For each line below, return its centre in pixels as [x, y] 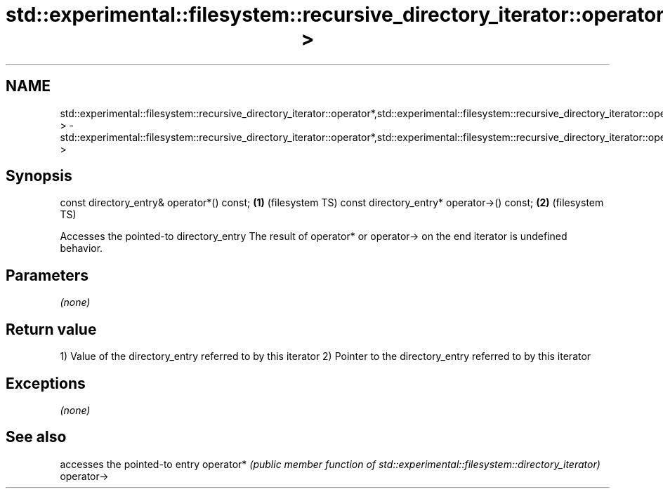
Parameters [47, 275]
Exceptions [46, 383]
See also [36, 437]
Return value [51, 329]
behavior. [81, 248]
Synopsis [39, 176]
